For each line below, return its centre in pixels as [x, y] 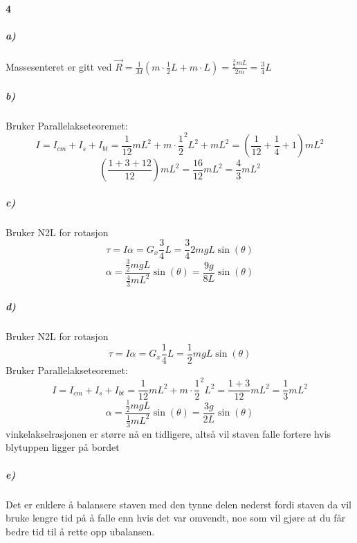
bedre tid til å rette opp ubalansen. [80, 531]
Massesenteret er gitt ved [59, 66]
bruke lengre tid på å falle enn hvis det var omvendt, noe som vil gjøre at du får [176, 518]
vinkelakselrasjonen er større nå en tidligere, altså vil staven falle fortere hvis [168, 433]
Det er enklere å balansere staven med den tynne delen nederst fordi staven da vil [178, 504]
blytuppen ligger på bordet [63, 447]
